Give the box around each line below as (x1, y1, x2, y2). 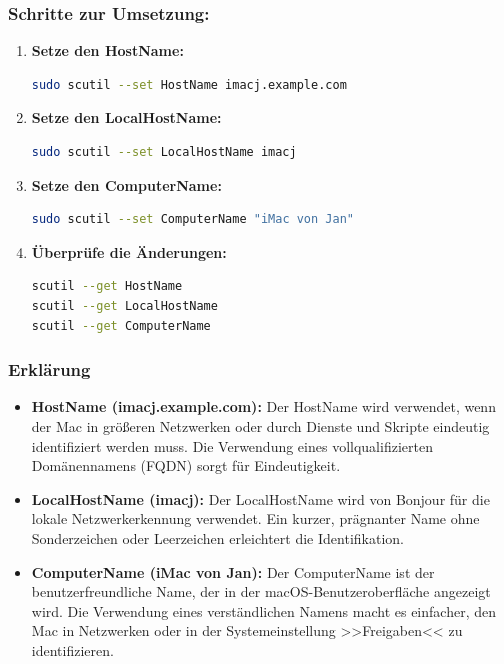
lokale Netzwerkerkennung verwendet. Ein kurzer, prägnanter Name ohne (31, 508, 480, 529)
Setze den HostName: (31, 40, 184, 61)
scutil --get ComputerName (31, 318, 211, 333)
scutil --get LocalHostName (31, 298, 218, 313)
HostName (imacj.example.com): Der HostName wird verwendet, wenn (31, 396, 496, 417)
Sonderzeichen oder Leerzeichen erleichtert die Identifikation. (31, 527, 404, 548)
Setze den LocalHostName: (31, 107, 222, 128)
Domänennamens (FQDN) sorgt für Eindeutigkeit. (31, 455, 341, 476)
